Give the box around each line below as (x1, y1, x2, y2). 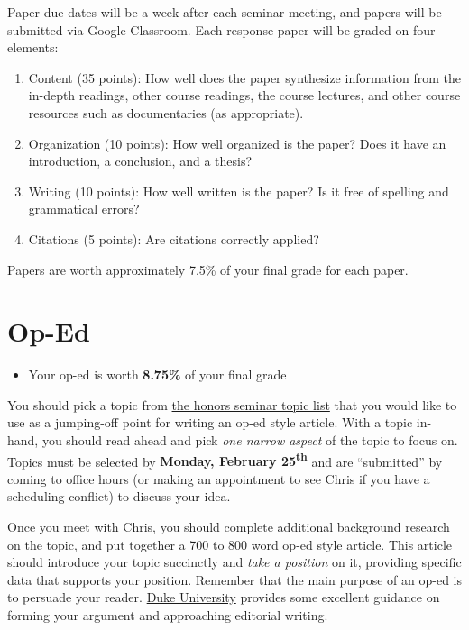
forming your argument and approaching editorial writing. (7, 606, 328, 625)
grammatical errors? (28, 199, 140, 218)
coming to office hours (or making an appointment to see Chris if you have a (7, 469, 430, 488)
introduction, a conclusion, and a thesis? (28, 151, 253, 170)
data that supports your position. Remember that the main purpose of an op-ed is (7, 570, 462, 589)
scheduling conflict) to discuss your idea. (7, 487, 231, 506)
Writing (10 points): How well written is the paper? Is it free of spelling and (28, 181, 449, 200)
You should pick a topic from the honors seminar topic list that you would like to (7, 395, 457, 414)
